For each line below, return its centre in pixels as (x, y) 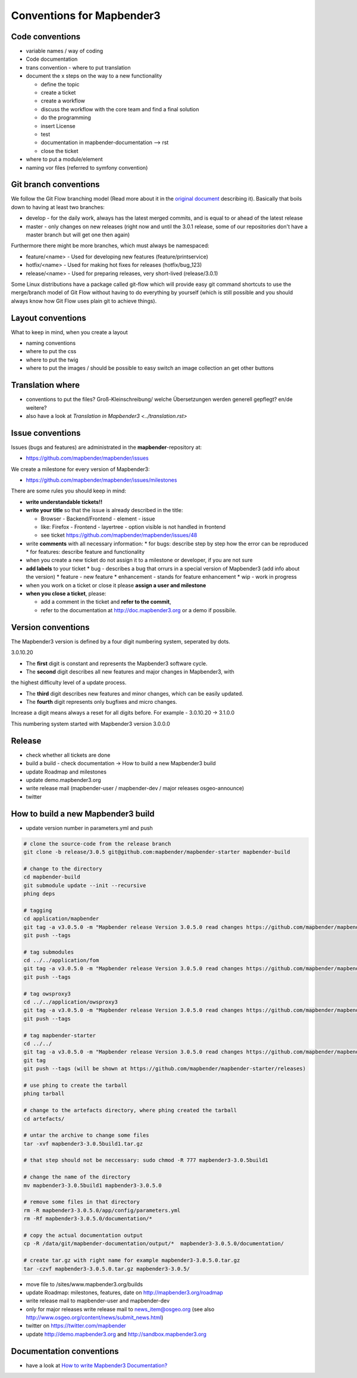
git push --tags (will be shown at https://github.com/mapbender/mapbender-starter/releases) (165, 1069)
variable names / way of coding (65, 51)
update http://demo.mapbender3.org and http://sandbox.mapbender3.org (116, 1334)
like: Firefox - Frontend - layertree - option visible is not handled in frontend (133, 526)
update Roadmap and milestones (66, 772)
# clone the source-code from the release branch (97, 844)
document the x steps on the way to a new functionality (94, 76)
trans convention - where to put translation (78, 67)
